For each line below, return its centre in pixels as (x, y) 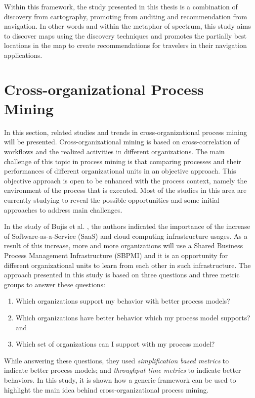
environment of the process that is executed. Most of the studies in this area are (125, 190)
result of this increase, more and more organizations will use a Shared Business (124, 245)
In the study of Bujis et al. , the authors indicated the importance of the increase (127, 226)
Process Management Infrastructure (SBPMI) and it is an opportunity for (116, 255)
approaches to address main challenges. (63, 209)
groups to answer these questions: (55, 284)
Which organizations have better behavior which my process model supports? (133, 317)
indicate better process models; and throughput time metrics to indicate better (123, 370)
